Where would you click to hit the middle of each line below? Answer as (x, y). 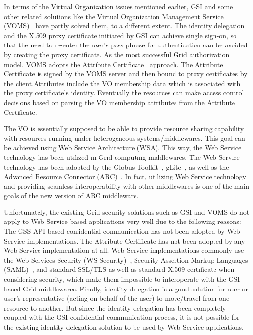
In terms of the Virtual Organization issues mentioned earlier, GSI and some (118, 6)
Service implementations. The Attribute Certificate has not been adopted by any (125, 240)
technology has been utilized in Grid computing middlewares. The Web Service (122, 157)
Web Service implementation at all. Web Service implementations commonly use (124, 250)
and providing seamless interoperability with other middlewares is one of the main (127, 186)
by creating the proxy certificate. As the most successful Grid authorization (117, 54)
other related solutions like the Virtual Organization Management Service (114, 16)
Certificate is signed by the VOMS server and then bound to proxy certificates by (126, 74)
